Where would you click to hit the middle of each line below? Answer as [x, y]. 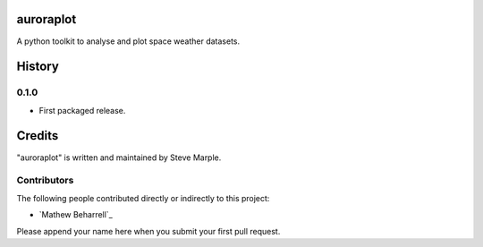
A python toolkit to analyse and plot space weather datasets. [128, 41]
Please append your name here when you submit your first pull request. [148, 231]
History [38, 67]
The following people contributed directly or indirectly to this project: [143, 198]
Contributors [45, 181]
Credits [38, 136]
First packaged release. [82, 110]
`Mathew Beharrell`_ [76, 215]
